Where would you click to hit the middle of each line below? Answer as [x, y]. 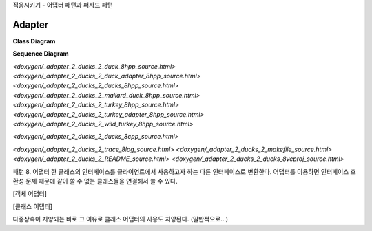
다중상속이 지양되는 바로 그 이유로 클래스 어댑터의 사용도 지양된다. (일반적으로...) [121, 219]
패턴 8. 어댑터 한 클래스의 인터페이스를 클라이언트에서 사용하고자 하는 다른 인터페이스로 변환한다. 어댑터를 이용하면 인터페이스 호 [184, 171]
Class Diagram [34, 41]
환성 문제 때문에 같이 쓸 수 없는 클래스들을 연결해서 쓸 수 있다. [95, 181]
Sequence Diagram [41, 54]
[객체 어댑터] [30, 194]
